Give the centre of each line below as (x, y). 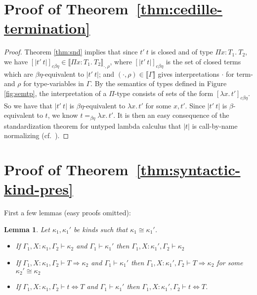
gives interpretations (189, 74)
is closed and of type (182, 52)
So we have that (28, 105)
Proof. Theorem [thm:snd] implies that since (71, 52)
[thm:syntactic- (188, 170)
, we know (63, 115)
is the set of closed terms (203, 61)
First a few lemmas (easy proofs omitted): (67, 213)
